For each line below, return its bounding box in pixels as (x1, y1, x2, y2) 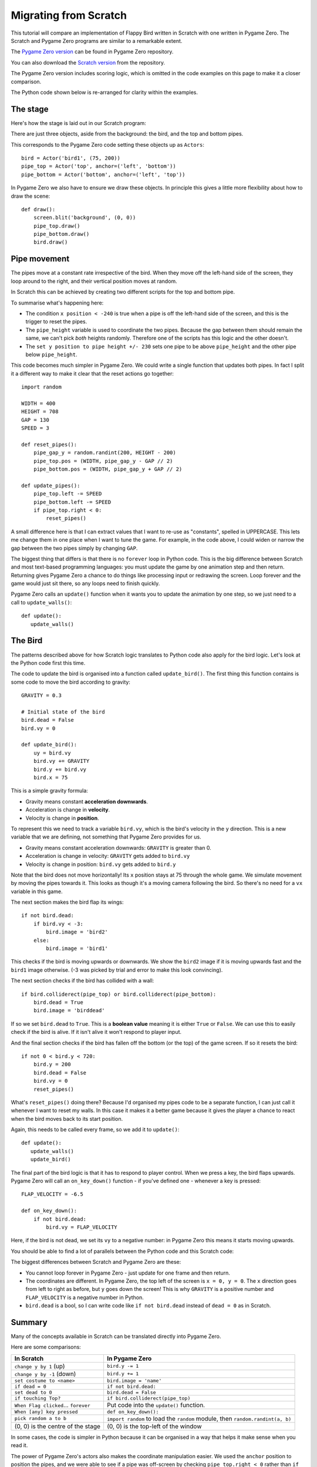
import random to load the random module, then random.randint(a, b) (106, 1414, 292, 1422)
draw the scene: (11, 192, 50, 200)
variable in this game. (11, 888, 63, 895)
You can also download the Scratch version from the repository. (11, 59, 166, 66)
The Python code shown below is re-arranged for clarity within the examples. (11, 89, 198, 96)
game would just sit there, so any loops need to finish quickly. (11, 580, 160, 587)
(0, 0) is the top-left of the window (106, 1422, 202, 1430)
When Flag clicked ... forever (14, 1401, 90, 1409)
